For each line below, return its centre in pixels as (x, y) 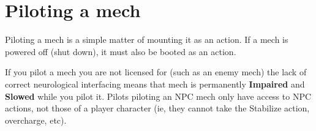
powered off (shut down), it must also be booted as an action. (121, 51)
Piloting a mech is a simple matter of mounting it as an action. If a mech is (147, 39)
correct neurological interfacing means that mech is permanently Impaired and (155, 84)
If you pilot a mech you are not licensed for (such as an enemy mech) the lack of (156, 72)
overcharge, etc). (36, 120)
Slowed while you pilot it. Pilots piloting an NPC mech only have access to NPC (158, 96)
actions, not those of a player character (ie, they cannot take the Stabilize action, (157, 108)
